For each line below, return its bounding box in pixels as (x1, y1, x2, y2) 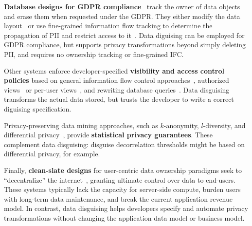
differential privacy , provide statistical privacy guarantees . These (4, 130, 213, 140)
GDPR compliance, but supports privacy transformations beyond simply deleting (4, 39, 246, 50)
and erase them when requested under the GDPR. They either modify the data (4, 11, 240, 21)
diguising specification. (4, 103, 72, 113)
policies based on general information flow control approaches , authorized (4, 75, 229, 85)
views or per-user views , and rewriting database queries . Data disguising (4, 84, 230, 94)
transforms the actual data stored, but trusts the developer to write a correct (4, 94, 234, 104)
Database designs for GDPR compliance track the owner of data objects (4, 1, 240, 11)
